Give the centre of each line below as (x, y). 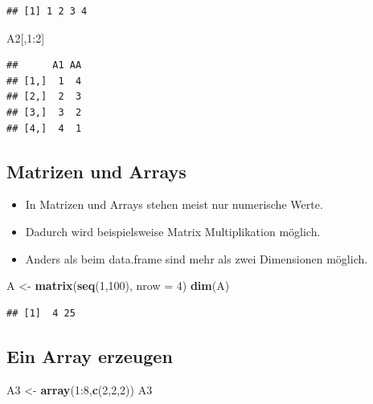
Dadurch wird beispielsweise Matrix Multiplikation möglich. (173, 231)
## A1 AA (44, 65)
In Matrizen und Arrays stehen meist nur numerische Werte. (174, 204)
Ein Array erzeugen (90, 355)
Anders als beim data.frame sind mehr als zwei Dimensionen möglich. (197, 258)
